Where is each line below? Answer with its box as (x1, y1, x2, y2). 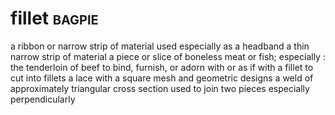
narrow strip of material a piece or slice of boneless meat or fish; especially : (10, 50, 326, 62)
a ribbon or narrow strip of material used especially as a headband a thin (10, 40, 310, 52)
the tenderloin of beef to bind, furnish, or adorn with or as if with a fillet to (10, 61, 314, 73)
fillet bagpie (10, 7, 99, 30)
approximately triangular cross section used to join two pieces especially (10, 82, 310, 94)
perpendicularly (10, 93, 76, 105)
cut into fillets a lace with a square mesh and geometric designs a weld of (10, 72, 314, 84)
